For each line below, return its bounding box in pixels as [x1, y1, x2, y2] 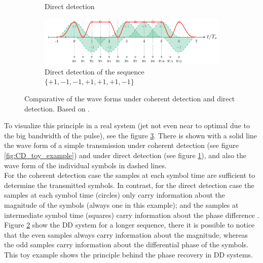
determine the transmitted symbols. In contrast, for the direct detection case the [4, 179, 254, 190]
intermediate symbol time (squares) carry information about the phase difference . [4, 209, 259, 220]
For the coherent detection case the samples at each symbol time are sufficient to [4, 170, 255, 180]
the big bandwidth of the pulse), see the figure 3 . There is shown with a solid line [4, 130, 257, 140]
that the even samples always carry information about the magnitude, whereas [4, 229, 248, 240]
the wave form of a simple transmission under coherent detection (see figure [4, 140, 239, 151]
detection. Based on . [24, 103, 90, 114]
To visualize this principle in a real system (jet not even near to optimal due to [4, 120, 250, 131]
